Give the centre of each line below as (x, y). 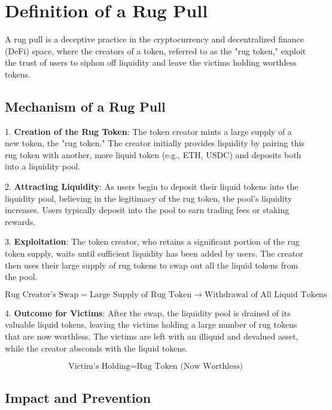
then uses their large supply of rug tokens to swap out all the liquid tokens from (152, 265)
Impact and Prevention (78, 397)
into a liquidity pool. (43, 166)
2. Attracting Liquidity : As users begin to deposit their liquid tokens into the (152, 186)
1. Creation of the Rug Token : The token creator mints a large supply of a (148, 131)
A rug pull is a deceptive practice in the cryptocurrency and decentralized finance (155, 39)
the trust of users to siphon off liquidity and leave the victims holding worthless (151, 62)
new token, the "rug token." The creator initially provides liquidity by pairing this (155, 143)
